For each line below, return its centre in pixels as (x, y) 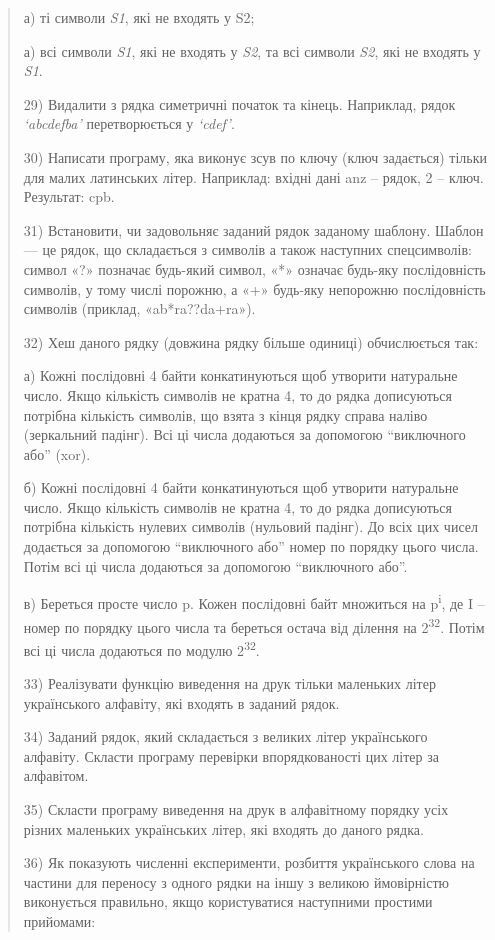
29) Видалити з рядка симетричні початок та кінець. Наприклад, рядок (239, 103)
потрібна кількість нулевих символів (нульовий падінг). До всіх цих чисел (250, 526)
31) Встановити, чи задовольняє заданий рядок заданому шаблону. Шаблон (253, 229)
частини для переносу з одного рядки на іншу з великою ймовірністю (236, 881)
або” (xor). (57, 453)
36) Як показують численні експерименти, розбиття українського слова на (249, 862)
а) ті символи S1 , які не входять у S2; (139, 17)
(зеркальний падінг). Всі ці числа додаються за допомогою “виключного (244, 434)
